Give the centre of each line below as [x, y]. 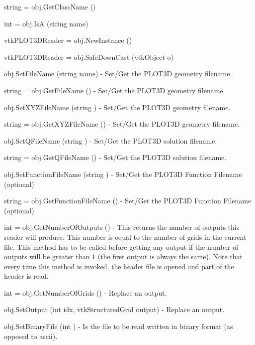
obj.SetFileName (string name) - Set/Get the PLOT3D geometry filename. [118, 74]
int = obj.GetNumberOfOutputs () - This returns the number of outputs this [122, 227]
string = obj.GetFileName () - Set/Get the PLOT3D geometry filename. [115, 90]
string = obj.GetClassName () [50, 6]
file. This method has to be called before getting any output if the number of [121, 247]
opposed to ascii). [31, 336]
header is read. [26, 276]
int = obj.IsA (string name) [46, 23]
